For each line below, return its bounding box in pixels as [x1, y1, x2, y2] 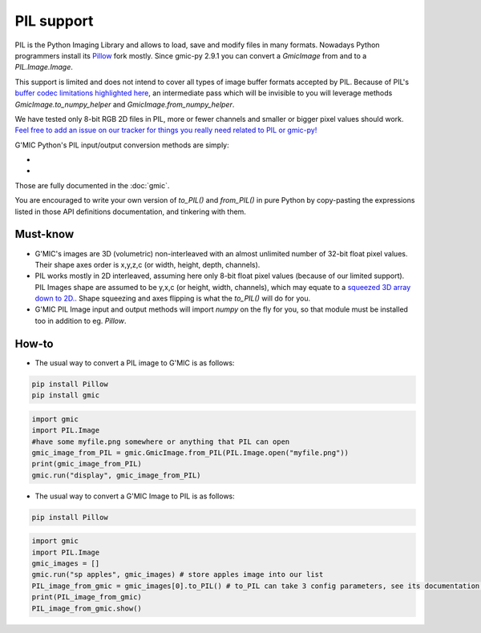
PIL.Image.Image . [14, 62, 74, 72]
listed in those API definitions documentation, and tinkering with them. [14, 207, 246, 216]
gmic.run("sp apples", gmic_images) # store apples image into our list [31, 570, 324, 579]
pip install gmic [31, 391, 100, 400]
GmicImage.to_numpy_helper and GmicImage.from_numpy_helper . [14, 99, 235, 109]
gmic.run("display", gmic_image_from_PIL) [31, 470, 201, 480]
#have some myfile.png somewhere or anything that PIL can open [31, 437, 290, 446]
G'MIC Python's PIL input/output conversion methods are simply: [14, 140, 230, 150]
